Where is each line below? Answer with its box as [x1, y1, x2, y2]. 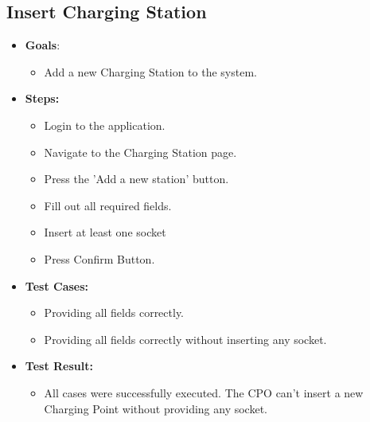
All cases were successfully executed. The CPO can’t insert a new [44, 384, 364, 401]
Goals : [25, 37, 60, 53]
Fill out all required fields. [44, 197, 172, 213]
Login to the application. [44, 116, 166, 133]
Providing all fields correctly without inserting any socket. [44, 330, 327, 347]
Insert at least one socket [44, 224, 166, 240]
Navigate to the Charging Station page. [44, 143, 237, 160]
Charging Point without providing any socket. [44, 400, 267, 416]
